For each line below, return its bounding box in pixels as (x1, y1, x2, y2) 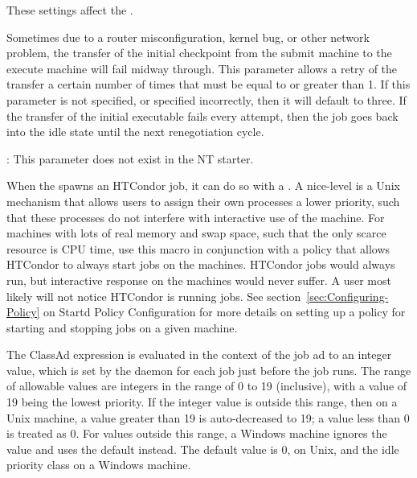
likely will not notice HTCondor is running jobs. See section (6, 287, 301, 304)
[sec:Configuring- (306, 287, 389, 304)
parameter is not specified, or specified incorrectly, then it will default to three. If (6, 91, 407, 108)
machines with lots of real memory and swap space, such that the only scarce (6, 225, 386, 241)
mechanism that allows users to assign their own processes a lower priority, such (6, 192, 400, 209)
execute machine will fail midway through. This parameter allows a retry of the (6, 60, 398, 76)
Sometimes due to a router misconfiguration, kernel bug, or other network (6, 28, 370, 45)
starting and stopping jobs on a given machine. (6, 319, 238, 336)
